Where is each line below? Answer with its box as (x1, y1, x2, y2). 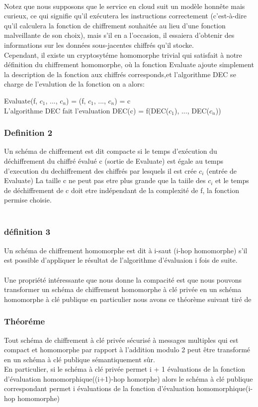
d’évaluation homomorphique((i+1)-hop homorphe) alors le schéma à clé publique (4, 373, 253, 384)
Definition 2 (4, 126, 53, 139)
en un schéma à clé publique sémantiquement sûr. (4, 354, 155, 364)
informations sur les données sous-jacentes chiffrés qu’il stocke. (4, 39, 194, 50)
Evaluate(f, (4, 95, 38, 105)
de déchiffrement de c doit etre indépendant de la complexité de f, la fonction (4, 185, 239, 195)
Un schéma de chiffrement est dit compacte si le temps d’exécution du (4, 146, 217, 156)
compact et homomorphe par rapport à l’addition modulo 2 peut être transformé (4, 344, 251, 355)
